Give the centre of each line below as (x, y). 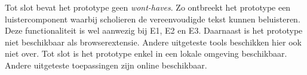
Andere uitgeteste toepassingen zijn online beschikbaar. (106, 65)
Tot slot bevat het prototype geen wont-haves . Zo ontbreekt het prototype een (148, 7)
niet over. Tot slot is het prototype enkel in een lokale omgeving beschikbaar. (146, 53)
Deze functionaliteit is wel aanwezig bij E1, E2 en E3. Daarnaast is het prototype (154, 30)
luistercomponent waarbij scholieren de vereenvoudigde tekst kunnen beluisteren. (153, 19)
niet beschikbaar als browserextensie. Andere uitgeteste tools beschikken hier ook (153, 42)
